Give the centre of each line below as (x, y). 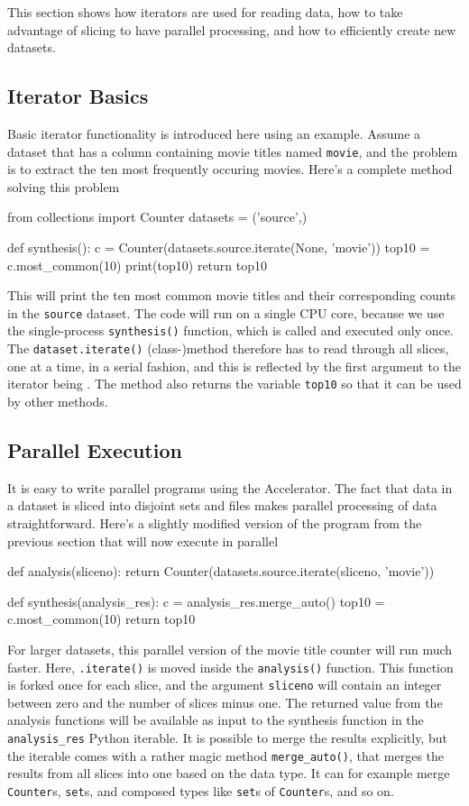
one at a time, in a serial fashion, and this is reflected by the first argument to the (234, 366)
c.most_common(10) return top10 (101, 619)
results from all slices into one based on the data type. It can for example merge (229, 773)
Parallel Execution (95, 450)
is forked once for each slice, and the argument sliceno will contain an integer (225, 685)
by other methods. (58, 402)
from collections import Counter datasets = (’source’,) (157, 217)
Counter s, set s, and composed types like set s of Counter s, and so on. (201, 790)
